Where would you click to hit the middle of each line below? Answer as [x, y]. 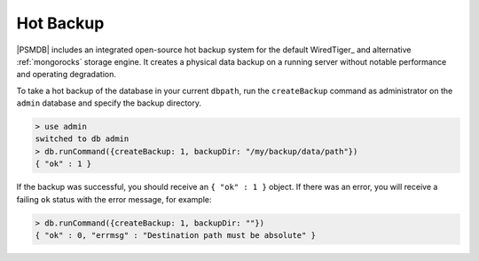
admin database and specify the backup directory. [109, 103]
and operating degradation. [67, 75]
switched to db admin [82, 139]
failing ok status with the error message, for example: [114, 199]
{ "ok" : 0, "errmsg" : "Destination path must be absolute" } [176, 236]
